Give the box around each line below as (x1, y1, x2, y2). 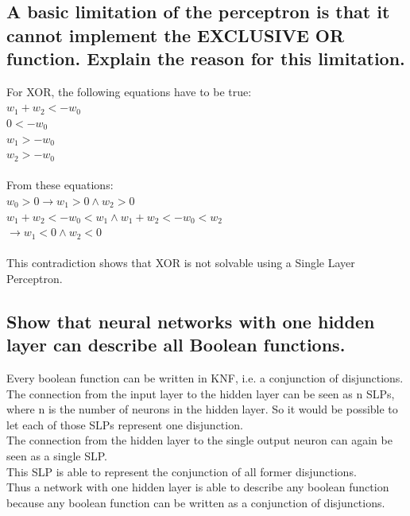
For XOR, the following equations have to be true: (6, 83, 252, 99)
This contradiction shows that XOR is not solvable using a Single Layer (6, 254, 355, 271)
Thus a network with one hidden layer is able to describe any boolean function (6, 479, 389, 495)
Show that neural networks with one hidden (6, 308, 375, 333)
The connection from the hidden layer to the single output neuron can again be (6, 432, 393, 448)
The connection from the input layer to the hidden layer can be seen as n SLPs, (6, 385, 395, 402)
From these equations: (6, 177, 114, 193)
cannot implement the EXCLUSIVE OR (6, 22, 345, 47)
